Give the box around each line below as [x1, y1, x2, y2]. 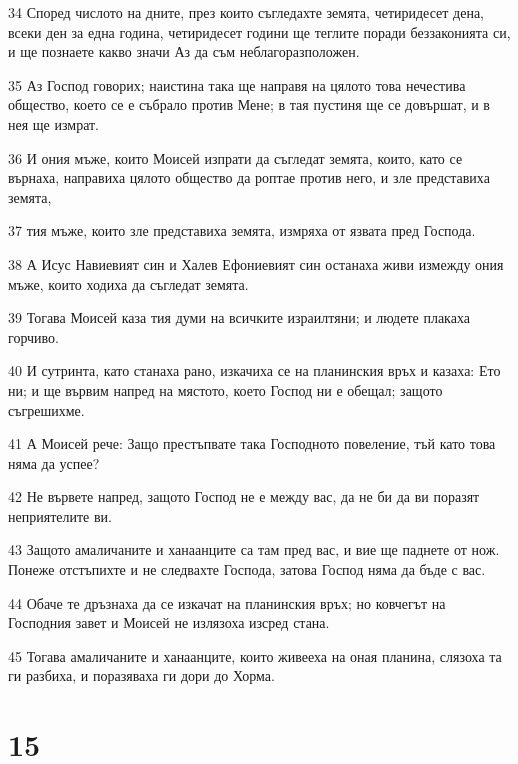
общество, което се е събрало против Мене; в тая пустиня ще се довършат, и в [8, 94, 490, 115]
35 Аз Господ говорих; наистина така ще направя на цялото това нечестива [8, 74, 466, 95]
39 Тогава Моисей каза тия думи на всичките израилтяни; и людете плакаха [8, 307, 470, 328]
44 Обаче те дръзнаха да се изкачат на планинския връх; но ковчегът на [8, 592, 446, 613]
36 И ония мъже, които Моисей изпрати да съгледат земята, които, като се [8, 147, 463, 168]
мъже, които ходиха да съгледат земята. [8, 273, 249, 294]
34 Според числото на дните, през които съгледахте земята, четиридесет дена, [8, 2, 484, 22]
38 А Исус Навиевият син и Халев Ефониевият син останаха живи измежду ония [8, 253, 504, 274]
